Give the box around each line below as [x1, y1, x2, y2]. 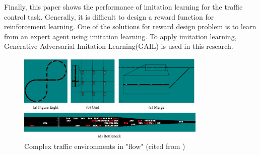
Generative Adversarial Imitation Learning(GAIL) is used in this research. [4, 41, 233, 51]
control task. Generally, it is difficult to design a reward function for [4, 11, 214, 22]
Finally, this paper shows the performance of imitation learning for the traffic [4, 2, 243, 12]
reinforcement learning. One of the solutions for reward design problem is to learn [4, 21, 256, 32]
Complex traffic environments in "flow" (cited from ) [24, 141, 185, 151]
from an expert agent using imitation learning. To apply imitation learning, [4, 31, 237, 41]
